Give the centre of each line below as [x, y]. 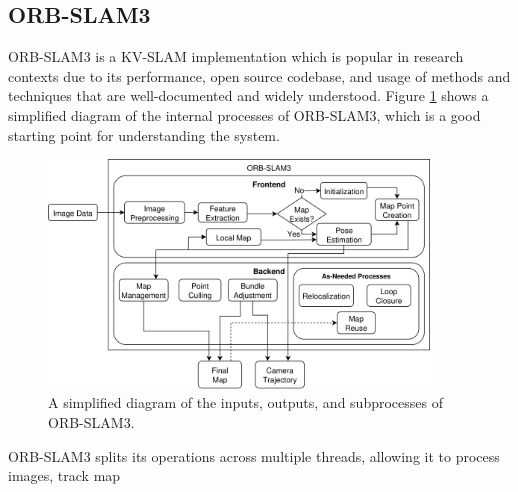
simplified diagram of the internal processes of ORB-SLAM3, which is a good [244, 114]
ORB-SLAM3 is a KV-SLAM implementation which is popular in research [236, 56]
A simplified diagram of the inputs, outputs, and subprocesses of [245, 402]
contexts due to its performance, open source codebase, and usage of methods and [259, 75]
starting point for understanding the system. [144, 134]
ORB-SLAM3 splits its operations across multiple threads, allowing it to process [254, 455]
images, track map [64, 475]
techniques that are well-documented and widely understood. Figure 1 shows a [248, 95]
